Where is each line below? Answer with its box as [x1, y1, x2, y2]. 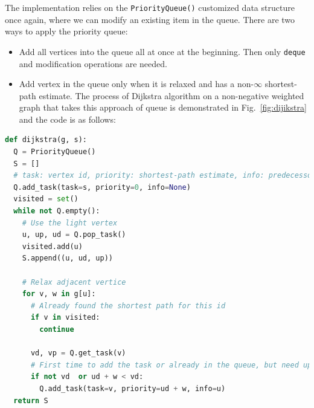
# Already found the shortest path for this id [30, 301, 226, 310]
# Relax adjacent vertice [22, 277, 126, 287]
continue [39, 325, 74, 334]
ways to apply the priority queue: [5, 25, 128, 37]
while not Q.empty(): [13, 207, 100, 216]
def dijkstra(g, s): [5, 135, 88, 144]
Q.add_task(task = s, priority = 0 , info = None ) [13, 183, 191, 192]
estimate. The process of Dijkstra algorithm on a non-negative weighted [39, 89, 304, 102]
